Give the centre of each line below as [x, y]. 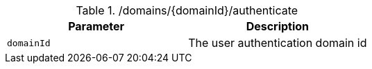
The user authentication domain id [278, 43]
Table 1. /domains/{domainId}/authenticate [187, 10]
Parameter [96, 26]
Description [278, 26]
